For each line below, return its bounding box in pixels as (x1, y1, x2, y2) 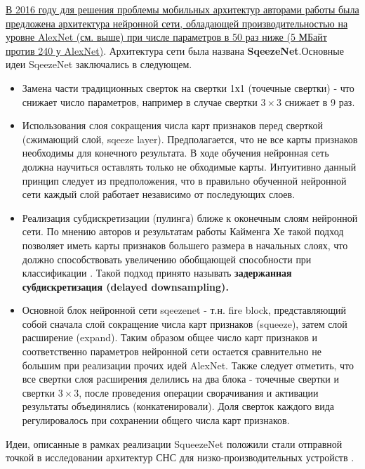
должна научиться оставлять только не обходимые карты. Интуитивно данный (22, 159, 357, 173)
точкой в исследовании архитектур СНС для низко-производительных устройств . (6, 450, 354, 465)
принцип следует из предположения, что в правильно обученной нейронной (22, 173, 347, 187)
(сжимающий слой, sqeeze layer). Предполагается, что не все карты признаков (22, 131, 358, 146)
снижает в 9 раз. (284, 94, 355, 109)
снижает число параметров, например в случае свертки (22, 94, 258, 109)
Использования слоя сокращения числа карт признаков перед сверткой (22, 118, 323, 133)
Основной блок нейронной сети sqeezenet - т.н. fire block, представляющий (22, 303, 346, 317)
